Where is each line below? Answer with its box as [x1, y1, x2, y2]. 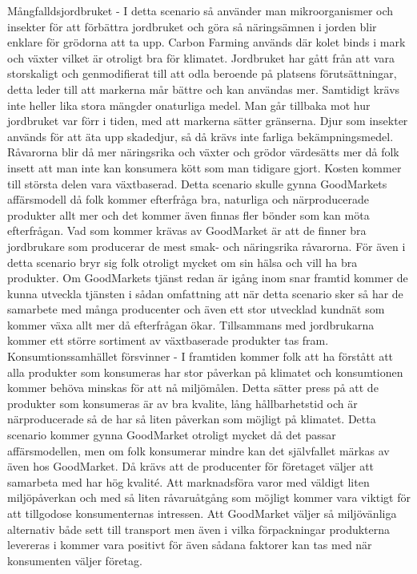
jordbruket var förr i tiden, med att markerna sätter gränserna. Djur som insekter [7, 112, 408, 129]
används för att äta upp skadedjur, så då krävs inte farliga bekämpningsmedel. [7, 127, 394, 144]
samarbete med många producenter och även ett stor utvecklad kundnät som [7, 301, 385, 317]
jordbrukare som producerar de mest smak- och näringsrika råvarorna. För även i [7, 237, 406, 254]
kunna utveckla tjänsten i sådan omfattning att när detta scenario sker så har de [7, 285, 403, 301]
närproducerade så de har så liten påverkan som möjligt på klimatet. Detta [7, 410, 376, 427]
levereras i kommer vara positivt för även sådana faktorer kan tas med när [7, 536, 372, 553]
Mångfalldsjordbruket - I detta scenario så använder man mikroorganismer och [7, 2, 394, 18]
